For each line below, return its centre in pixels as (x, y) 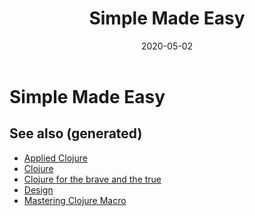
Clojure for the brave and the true (92, 179)
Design (38, 189)
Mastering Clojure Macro (75, 200)
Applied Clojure (55, 158)
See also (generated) (76, 133)
